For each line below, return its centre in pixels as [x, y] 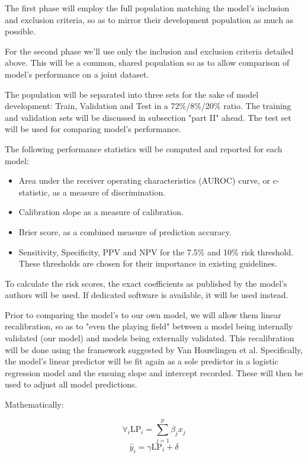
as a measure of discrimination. [109, 192]
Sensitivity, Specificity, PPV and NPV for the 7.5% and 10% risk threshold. [156, 252]
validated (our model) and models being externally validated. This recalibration [150, 338]
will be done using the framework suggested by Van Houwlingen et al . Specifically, [154, 349]
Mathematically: [34, 404]
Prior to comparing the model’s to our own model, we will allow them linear [143, 314]
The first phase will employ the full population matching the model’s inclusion [147, 8]
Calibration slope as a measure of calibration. [101, 212]
